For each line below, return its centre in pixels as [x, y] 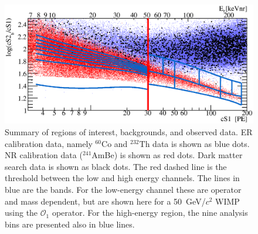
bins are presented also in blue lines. [70, 224]
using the [21, 213]
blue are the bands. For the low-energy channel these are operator [123, 190]
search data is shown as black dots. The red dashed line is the [116, 166]
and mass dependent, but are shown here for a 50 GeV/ [105, 201]
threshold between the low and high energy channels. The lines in [122, 178]
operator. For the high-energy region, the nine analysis [150, 213]
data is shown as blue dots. [201, 143]
